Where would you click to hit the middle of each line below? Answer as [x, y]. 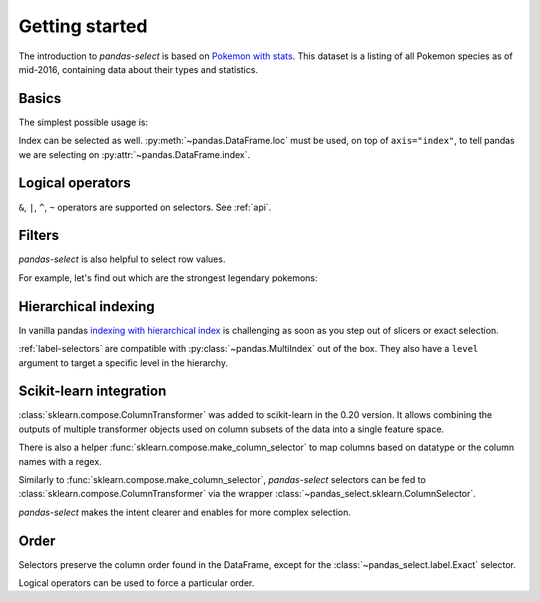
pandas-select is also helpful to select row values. [122, 259]
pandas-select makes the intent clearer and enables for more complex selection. [185, 512]
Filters [39, 235]
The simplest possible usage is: [83, 122]
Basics [40, 98]
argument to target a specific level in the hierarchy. [123, 362]
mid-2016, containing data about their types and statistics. [138, 69]
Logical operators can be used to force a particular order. [136, 583]
